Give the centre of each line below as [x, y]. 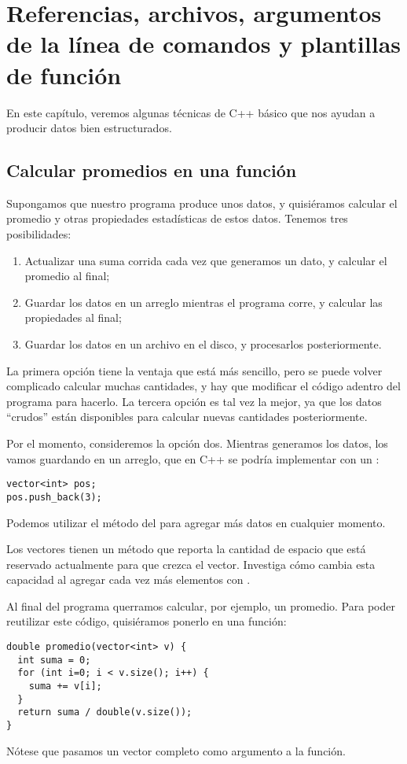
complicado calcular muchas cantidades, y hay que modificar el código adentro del [203, 386]
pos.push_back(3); [54, 497]
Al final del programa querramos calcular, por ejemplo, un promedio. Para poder [201, 605]
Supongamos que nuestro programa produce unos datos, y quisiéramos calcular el [202, 203]
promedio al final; [67, 276]
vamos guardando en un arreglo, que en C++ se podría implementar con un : [193, 458]
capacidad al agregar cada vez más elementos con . [128, 579]
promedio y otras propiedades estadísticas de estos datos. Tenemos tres [177, 218]
